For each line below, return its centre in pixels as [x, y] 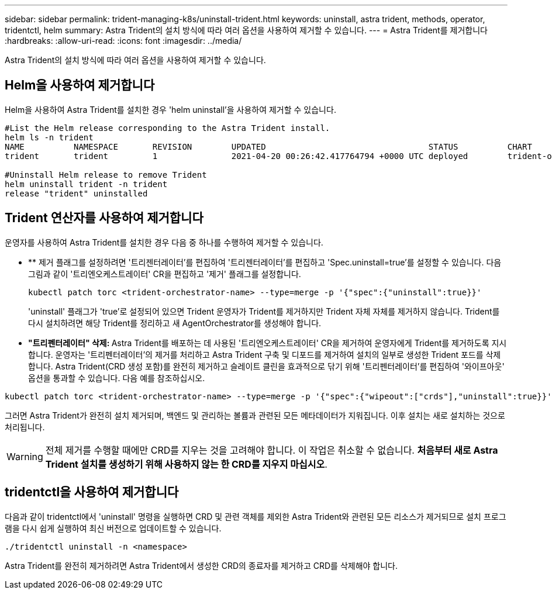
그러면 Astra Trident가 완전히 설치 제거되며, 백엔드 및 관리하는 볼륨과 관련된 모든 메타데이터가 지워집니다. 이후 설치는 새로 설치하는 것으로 [255, 415]
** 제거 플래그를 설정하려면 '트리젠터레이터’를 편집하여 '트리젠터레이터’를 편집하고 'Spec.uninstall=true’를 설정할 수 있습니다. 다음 [265, 262]
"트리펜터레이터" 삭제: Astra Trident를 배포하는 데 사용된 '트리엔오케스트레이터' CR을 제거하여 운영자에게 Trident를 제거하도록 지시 [268, 343]
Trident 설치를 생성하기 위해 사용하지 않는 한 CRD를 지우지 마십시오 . [186, 464]
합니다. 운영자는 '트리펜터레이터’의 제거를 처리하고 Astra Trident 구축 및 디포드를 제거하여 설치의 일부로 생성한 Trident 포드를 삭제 [265, 354]
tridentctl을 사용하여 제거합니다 [92, 492]
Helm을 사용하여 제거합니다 [80, 85]
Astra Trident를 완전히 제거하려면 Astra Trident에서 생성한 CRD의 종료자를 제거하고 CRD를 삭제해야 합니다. [201, 565]
